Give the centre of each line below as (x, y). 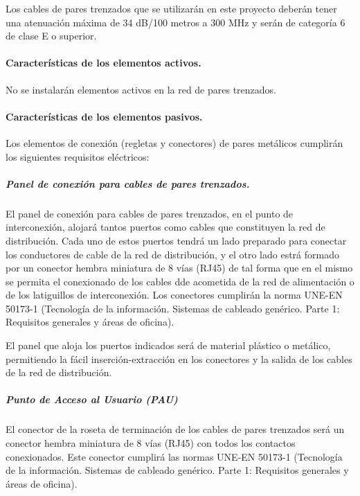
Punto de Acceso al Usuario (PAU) (92, 399)
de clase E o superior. (51, 36)
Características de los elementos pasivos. (104, 116)
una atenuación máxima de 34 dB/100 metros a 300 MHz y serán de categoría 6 (175, 22)
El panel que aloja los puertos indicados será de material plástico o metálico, (168, 345)
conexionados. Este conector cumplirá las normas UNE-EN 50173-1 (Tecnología (174, 456)
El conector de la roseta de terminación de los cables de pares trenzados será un (175, 429)
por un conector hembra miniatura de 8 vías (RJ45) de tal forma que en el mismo (179, 268)
